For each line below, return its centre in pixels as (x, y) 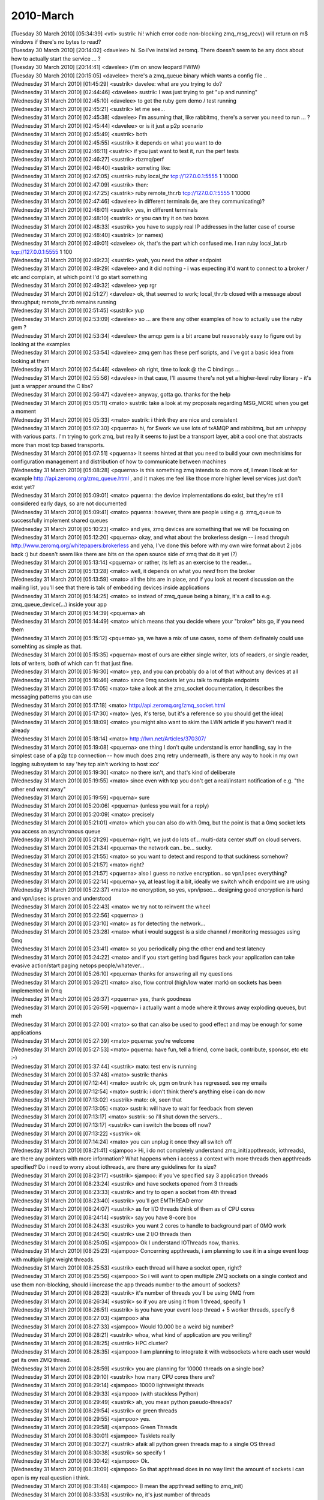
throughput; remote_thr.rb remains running (64, 302)
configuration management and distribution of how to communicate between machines (119, 461)
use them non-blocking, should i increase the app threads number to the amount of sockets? (126, 1285)
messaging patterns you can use (52, 697)
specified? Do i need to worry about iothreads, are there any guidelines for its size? (114, 1167)
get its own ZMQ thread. (41, 1360)
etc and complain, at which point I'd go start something (79, 277)
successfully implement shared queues (59, 520)
